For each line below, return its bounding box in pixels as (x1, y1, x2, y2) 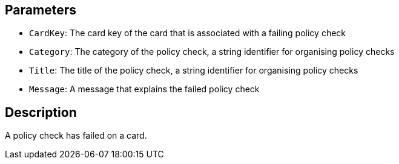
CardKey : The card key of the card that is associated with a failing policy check (29, 28, 346, 39)
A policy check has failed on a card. (5, 130, 147, 141)
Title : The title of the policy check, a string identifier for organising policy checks (29, 65, 358, 76)
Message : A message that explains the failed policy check (29, 84, 260, 95)
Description (5, 104, 77, 120)
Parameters (5, 2, 76, 17)
